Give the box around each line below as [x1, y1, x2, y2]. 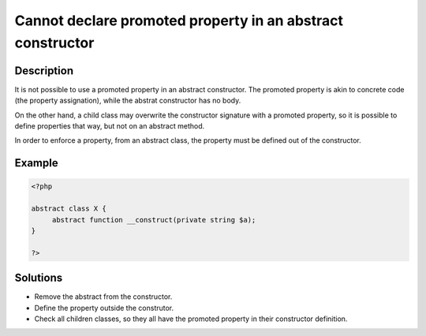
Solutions [14, 271, 63, 285]
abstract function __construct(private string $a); [51, 215, 256, 224]
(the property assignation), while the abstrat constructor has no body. [14, 95, 241, 106]
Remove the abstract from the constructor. [34, 292, 173, 301]
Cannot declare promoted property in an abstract [14, 12, 343, 29]
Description [14, 64, 74, 77]
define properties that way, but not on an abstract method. [14, 121, 205, 131]
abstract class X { [31, 204, 106, 213]
